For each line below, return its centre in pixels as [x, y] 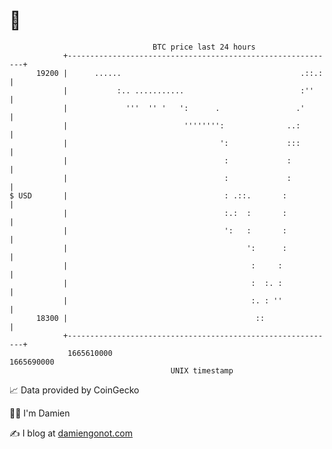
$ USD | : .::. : [148, 195]
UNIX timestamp [202, 370]
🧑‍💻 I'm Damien [40, 413]
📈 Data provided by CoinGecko [74, 390]
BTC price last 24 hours [204, 47]
